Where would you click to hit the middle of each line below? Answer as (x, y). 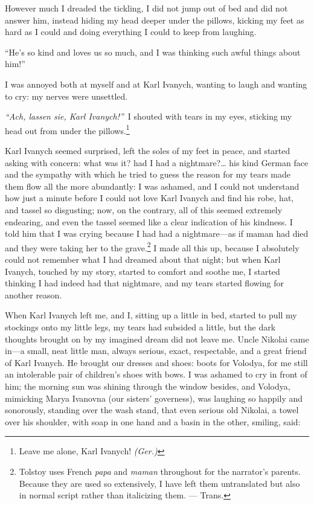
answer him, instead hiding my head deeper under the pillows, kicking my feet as (155, 20)
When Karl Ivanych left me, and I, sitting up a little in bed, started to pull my (151, 315)
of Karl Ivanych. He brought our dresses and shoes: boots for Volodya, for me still (156, 362)
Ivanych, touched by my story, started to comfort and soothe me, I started (143, 271)
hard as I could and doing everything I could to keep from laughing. (131, 32)
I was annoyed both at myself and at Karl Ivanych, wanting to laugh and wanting (156, 84)
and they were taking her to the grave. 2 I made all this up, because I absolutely (152, 246)
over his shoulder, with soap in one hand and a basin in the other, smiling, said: (153, 421)
